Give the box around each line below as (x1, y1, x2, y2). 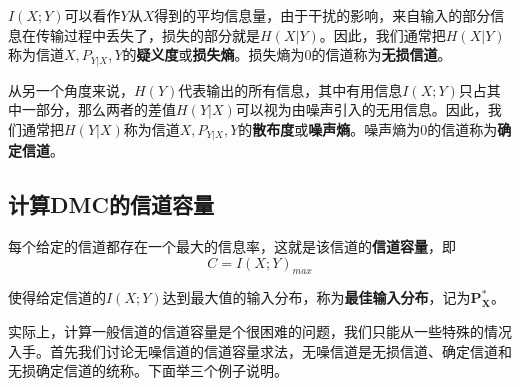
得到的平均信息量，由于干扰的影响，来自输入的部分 (154, 5, 491, 25)
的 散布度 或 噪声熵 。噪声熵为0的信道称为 (238, 118, 498, 139)
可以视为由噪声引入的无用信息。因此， (235, 99, 488, 120)
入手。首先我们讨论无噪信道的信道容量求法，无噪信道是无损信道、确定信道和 (8, 340, 512, 361)
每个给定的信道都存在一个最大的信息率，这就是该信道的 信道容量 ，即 (8, 236, 456, 257)
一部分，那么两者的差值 (21, 99, 176, 120)
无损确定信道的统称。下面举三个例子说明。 (8, 360, 288, 381)
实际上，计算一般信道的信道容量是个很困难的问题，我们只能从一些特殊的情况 (8, 321, 512, 342)
